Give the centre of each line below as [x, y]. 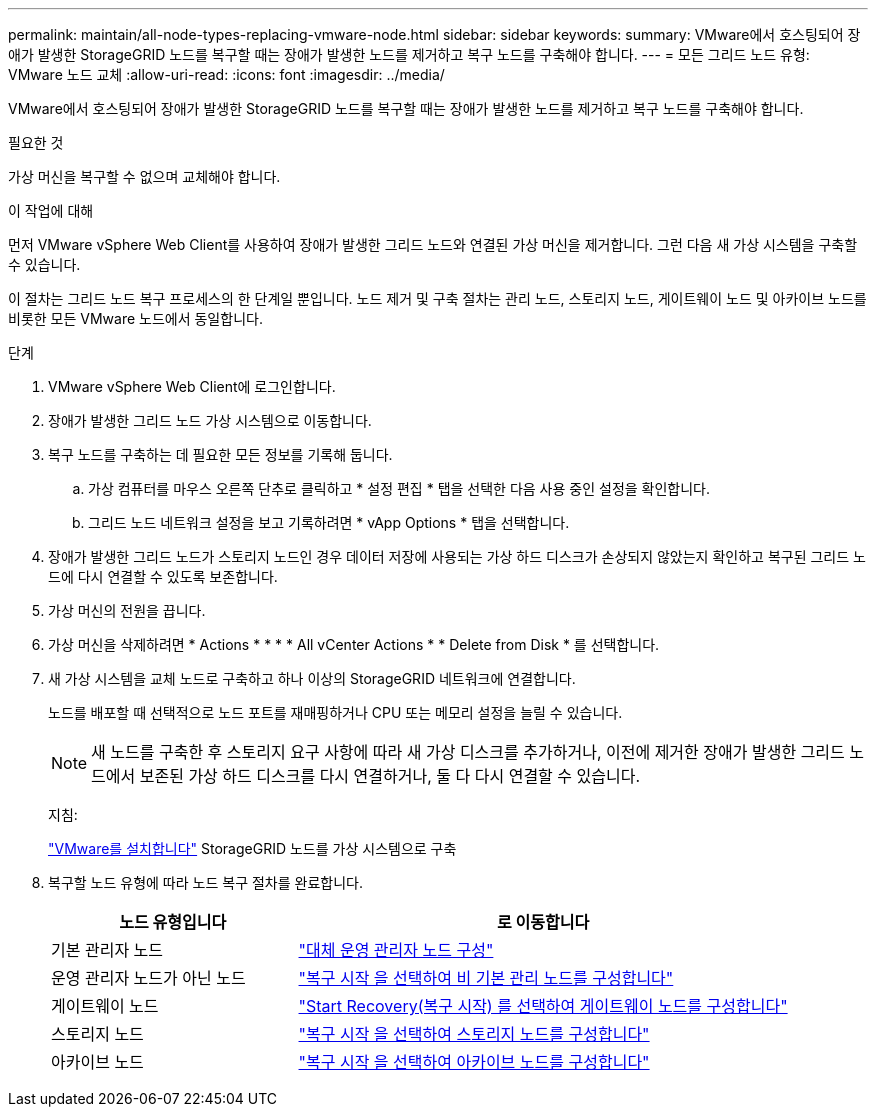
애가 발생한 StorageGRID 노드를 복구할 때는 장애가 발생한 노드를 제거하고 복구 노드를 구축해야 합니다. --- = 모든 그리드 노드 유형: [409, 54]
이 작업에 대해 [51, 210]
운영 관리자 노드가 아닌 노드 [148, 978]
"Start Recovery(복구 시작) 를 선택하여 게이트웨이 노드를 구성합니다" [543, 1006]
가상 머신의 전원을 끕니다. [127, 610]
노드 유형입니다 [173, 922]
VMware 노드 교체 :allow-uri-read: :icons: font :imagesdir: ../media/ [226, 74]
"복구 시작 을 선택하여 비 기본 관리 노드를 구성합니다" [486, 978]
